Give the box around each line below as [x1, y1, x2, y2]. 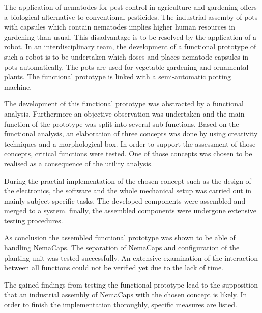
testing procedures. [4, 215, 63, 225]
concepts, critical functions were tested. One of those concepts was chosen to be [4, 148, 252, 159]
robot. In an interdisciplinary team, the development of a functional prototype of [4, 41, 256, 52]
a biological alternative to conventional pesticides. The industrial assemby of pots [4, 11, 258, 22]
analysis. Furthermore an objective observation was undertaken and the [4, 108, 227, 119]
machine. [4, 81, 32, 92]
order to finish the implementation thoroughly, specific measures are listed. [4, 299, 237, 310]
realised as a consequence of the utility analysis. [4, 158, 153, 168]
